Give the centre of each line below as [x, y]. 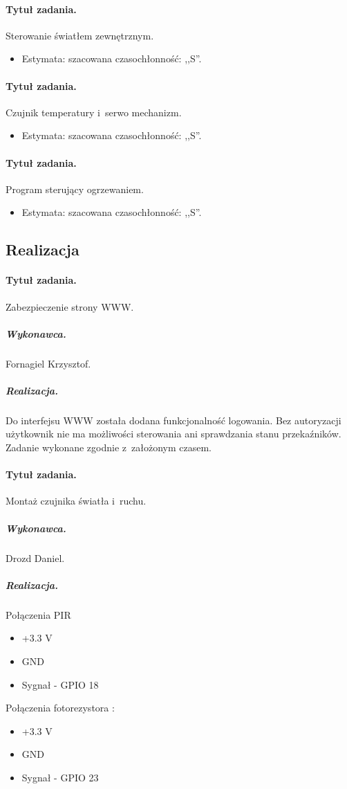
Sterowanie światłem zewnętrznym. [80, 35]
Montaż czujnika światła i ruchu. [76, 501]
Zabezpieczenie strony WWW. [70, 306]
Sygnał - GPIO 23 [60, 777]
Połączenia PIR [38, 614]
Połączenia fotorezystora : [60, 708]
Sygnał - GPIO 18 [60, 684]
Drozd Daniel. [35, 557]
